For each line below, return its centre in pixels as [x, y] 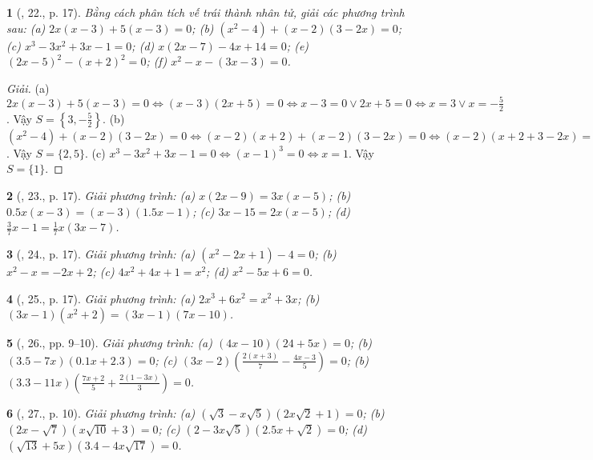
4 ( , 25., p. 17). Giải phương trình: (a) [101, 298]
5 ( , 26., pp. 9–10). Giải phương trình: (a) [109, 343]
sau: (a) [26, 28]
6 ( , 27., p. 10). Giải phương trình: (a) [101, 412]
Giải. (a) [28, 88]
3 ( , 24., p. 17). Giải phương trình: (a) [101, 253]
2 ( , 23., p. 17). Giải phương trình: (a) [101, 195]
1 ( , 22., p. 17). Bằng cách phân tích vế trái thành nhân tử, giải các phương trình [206, 12]
